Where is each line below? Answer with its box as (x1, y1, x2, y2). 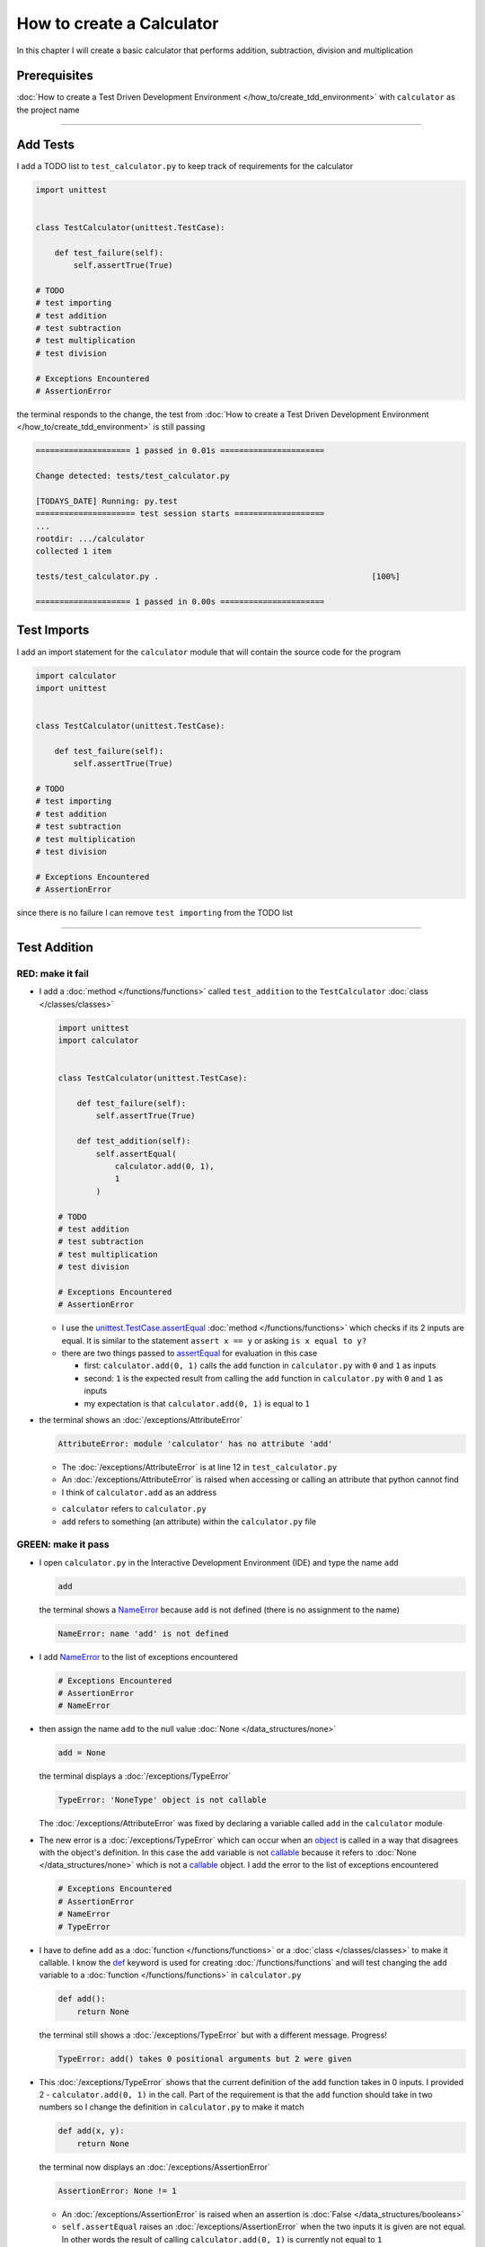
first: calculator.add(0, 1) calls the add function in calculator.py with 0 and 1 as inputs (84, 1360, 436, 1371)
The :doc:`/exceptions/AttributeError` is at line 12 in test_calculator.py (61, 1461, 338, 1472)
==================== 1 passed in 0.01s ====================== (35, 446, 325, 456)
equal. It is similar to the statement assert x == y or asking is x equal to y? (61, 1335, 367, 1346)
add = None (57, 1748, 106, 1758)
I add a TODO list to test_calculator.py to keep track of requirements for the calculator (16, 160, 354, 171)
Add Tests (16, 137, 75, 152)
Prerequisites (16, 68, 93, 84)
